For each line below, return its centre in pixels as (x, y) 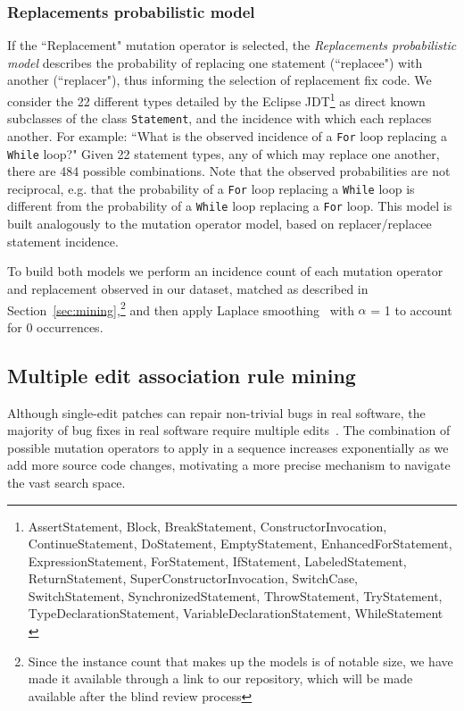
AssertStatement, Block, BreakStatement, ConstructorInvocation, (207, 526)
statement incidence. (63, 241)
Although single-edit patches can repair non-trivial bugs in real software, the (216, 412)
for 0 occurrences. (55, 326)
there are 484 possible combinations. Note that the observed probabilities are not (229, 171)
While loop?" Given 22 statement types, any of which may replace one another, (224, 153)
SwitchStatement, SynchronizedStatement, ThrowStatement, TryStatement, (235, 595)
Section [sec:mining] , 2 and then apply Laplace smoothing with (181, 308)
